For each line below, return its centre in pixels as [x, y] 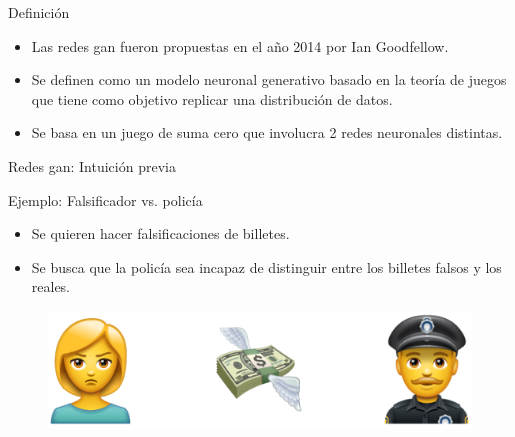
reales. [51, 286]
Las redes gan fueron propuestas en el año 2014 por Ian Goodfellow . [240, 45]
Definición [39, 12]
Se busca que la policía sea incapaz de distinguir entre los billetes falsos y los [266, 266]
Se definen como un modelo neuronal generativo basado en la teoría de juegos [269, 79]
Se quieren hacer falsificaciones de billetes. [160, 233]
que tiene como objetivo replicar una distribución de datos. [212, 98]
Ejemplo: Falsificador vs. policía [105, 199]
